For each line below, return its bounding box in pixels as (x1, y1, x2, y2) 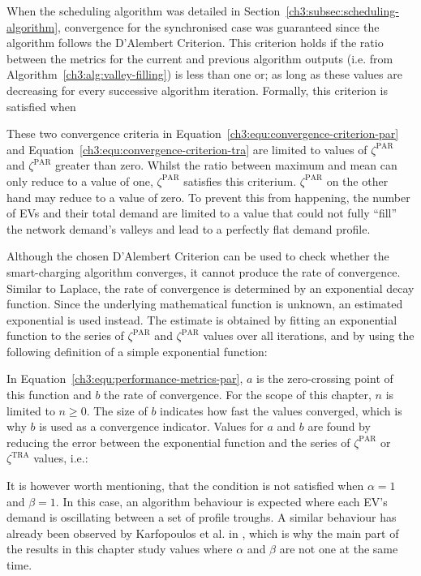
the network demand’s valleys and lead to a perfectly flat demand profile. (6, 220, 371, 237)
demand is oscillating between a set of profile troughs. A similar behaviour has (6, 509, 397, 526)
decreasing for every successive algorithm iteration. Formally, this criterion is (6, 81, 388, 98)
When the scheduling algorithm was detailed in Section (6, 2, 281, 19)
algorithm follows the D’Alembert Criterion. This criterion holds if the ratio (6, 34, 384, 51)
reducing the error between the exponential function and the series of (6, 433, 350, 450)
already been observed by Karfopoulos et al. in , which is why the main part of (6, 524, 399, 541)
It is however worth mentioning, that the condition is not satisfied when (6, 477, 364, 494)
